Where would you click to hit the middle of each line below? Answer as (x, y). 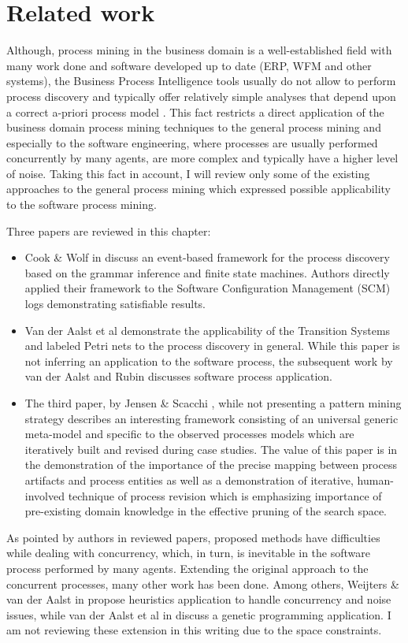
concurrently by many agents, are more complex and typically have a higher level (202, 158)
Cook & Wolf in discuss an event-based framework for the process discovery (207, 257)
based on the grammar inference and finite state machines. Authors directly (207, 272)
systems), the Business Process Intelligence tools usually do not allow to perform (201, 81)
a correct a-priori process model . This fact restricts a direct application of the (195, 112)
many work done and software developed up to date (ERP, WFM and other (189, 65)
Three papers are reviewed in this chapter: (109, 230)
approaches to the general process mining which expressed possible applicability (198, 189)
